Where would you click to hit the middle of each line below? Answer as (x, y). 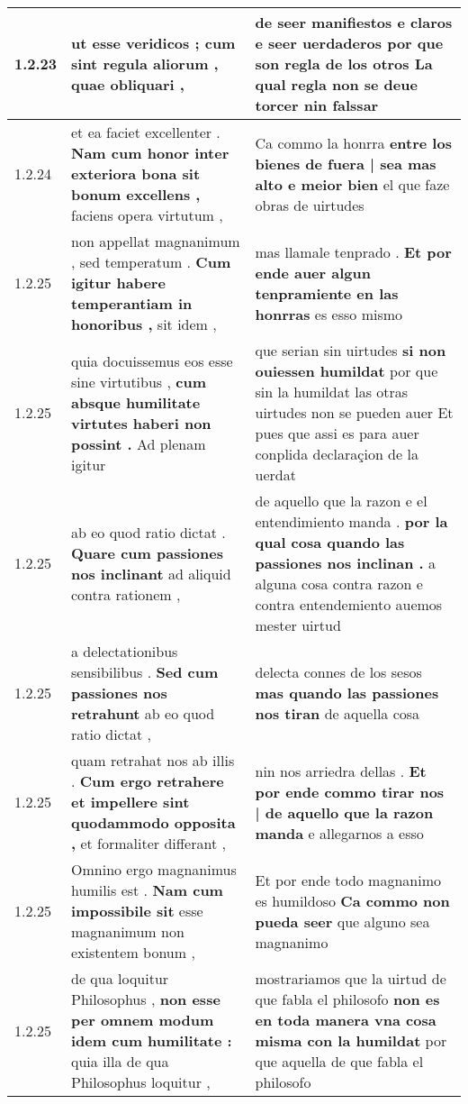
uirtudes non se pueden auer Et (354, 412)
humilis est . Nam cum (147, 890)
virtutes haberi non (141, 423)
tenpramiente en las (327, 293)
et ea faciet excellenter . (146, 132)
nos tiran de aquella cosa (337, 713)
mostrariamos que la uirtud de (351, 978)
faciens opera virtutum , (147, 215)
